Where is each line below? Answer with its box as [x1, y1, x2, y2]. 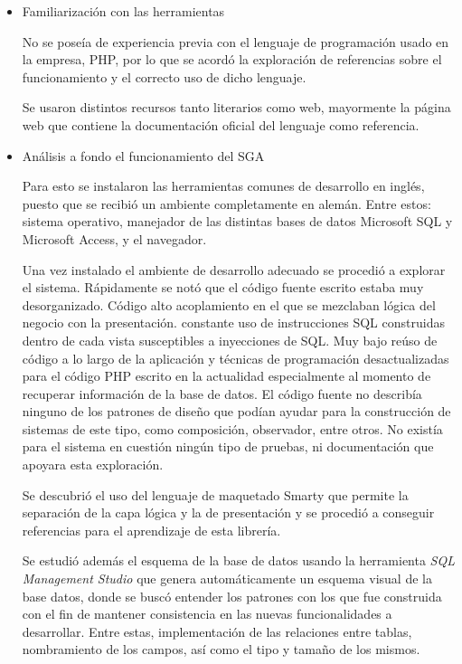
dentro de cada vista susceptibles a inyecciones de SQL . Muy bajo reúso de [22, 330, 438, 349]
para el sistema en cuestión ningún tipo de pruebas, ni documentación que [22, 437, 434, 456]
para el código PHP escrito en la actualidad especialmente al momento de [22, 366, 431, 385]
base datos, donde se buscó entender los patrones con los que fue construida [22, 586, 442, 605]
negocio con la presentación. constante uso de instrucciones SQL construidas [22, 313, 445, 332]
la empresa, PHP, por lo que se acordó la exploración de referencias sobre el [22, 50, 442, 69]
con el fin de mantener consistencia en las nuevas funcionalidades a [22, 604, 392, 623]
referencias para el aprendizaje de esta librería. [22, 520, 281, 539]
